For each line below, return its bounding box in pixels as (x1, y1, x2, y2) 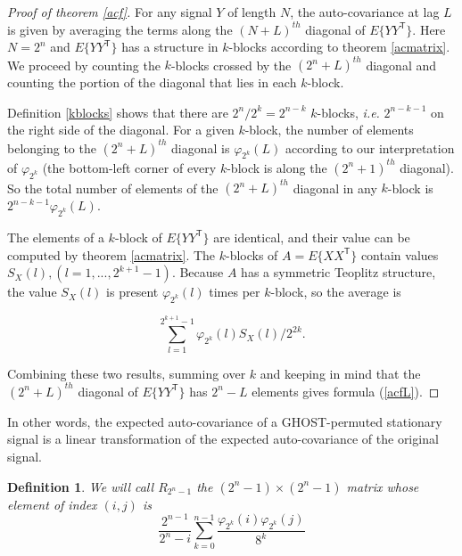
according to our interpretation (285, 138, 455, 157)
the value (7, 282, 57, 301)
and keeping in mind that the (260, 364, 421, 382)
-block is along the (227, 158, 327, 176)
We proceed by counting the (7, 55, 161, 74)
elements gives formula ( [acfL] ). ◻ (252, 381, 440, 400)
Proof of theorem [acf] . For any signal (7, 3, 212, 20)
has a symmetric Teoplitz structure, (241, 263, 436, 282)
